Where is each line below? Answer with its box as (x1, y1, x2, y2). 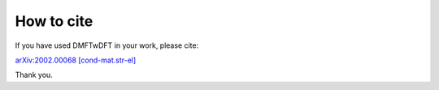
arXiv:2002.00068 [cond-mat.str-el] (15, 55, 137, 65)
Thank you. (15, 70, 53, 80)
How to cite (15, 12, 93, 30)
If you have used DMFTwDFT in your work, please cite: (15, 41, 199, 50)
